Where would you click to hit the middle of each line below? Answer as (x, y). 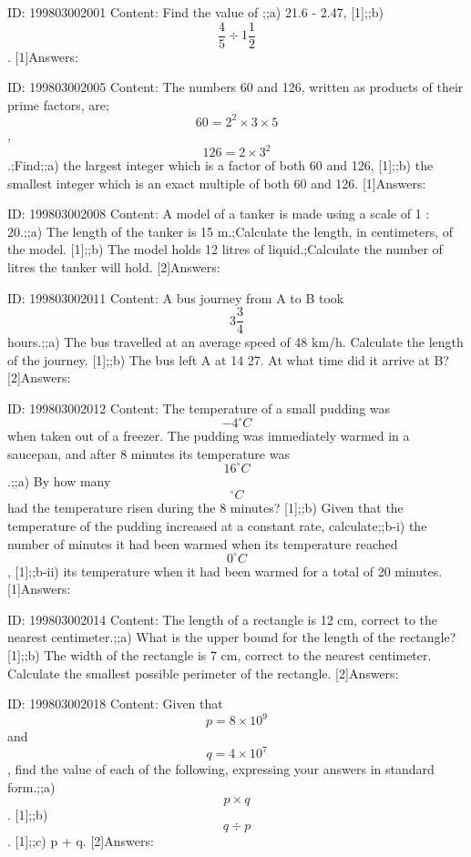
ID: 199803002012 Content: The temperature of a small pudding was (199, 408)
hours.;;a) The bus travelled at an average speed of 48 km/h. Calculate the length (235, 342)
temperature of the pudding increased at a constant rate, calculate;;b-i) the (217, 525)
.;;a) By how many (59, 480)
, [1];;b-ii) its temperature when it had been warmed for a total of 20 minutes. (225, 571)
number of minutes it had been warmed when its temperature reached (203, 543)
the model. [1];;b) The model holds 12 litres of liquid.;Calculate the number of (225, 249)
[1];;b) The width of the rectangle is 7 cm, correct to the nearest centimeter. (220, 655)
